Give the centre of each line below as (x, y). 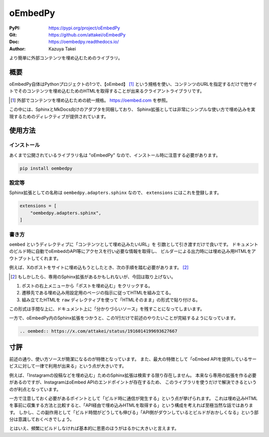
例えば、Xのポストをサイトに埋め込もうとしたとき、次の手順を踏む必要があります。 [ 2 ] (99, 267)
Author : (17, 49)
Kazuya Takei (62, 49)
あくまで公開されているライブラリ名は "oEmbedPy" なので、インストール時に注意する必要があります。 (115, 155)
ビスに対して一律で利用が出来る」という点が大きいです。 (68, 366)
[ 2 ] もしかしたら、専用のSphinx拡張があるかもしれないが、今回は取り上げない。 (93, 276)
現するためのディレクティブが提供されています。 (59, 116)
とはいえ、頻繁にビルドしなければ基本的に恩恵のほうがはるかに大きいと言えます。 (94, 429)
